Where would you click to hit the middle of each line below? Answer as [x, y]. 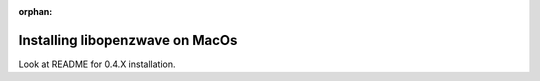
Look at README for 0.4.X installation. [97, 64]
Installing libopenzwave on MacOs [128, 40]
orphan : [35, 11]
